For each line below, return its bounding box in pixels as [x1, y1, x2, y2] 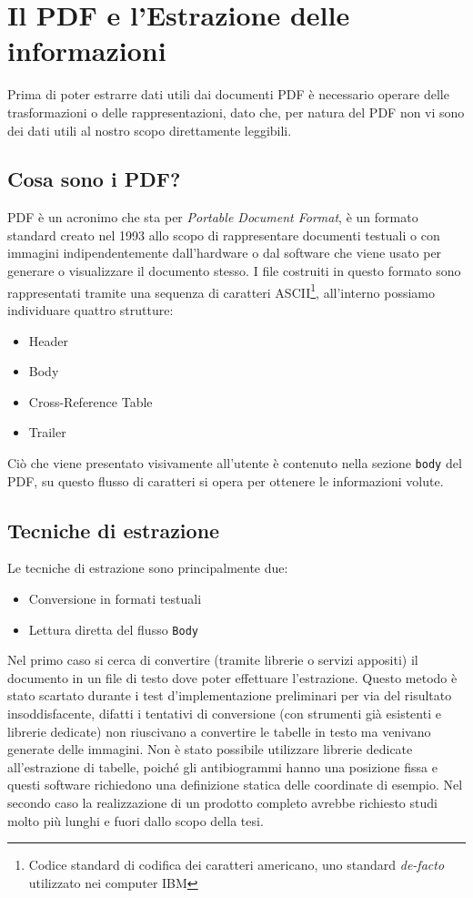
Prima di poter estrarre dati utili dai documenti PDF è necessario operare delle [7, 85, 449, 104]
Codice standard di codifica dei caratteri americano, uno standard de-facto [28, 855, 445, 874]
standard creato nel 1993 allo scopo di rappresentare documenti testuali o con [7, 225, 440, 244]
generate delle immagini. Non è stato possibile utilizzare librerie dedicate [7, 740, 413, 759]
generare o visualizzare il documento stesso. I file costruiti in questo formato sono [7, 261, 461, 281]
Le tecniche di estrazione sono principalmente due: [7, 558, 288, 577]
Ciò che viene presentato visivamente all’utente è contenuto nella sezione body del [7, 453, 462, 472]
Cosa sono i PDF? [7, 165, 181, 193]
